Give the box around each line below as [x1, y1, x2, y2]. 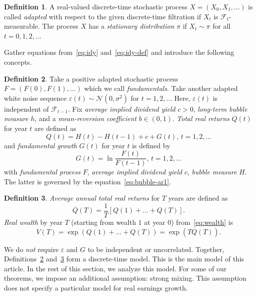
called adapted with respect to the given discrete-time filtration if [4, 11, 201, 21]
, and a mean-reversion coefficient [34, 113, 137, 124]
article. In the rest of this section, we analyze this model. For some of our [4, 263, 227, 273]
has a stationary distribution [88, 21, 174, 31]
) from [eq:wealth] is [171, 217, 233, 227]
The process [42, 21, 79, 31]
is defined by [132, 140, 170, 150]
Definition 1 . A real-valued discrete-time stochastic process [4, 1, 188, 11]
